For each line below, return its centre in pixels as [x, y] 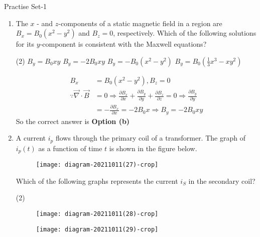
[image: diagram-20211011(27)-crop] [97, 165]
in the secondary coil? [222, 181]
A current [31, 138]
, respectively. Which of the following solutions [185, 33]
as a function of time [70, 148]
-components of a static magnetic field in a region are [140, 23]
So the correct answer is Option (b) [73, 121]
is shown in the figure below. [153, 148]
